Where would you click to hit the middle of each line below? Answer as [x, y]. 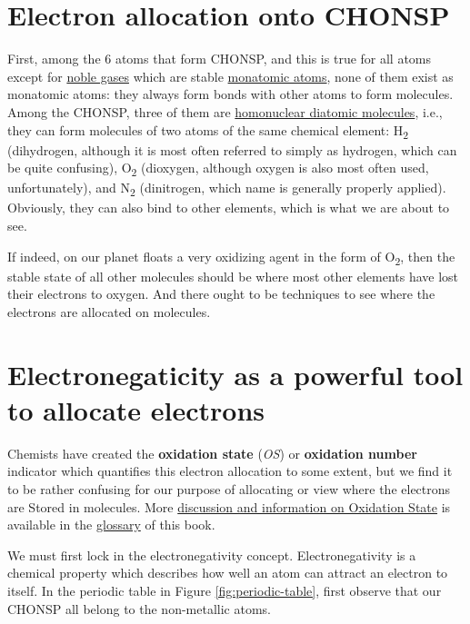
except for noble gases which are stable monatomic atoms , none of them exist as [230, 76]
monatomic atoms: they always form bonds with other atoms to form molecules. [230, 94]
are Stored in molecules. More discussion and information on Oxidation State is [229, 506]
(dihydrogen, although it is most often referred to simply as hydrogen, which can [232, 149]
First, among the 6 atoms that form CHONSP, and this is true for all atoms [220, 59]
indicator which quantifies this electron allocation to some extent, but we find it [230, 471]
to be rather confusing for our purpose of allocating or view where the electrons [229, 489]
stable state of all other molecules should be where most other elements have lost [233, 276]
